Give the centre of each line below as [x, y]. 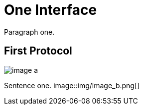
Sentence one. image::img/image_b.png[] [72, 85]
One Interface [51, 10]
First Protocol [38, 51]
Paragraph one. [29, 32]
